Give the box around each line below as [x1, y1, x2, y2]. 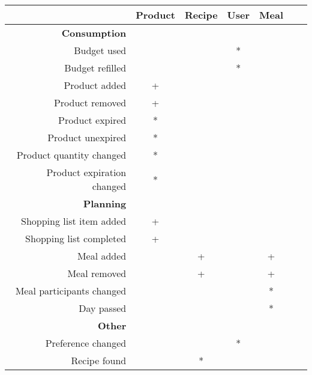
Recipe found [71, 353, 127, 367]
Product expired [58, 113, 127, 127]
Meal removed [67, 266, 127, 280]
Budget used [74, 43, 127, 57]
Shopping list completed [25, 231, 127, 245]
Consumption [61, 26, 127, 40]
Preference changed [45, 336, 127, 350]
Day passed [79, 301, 127, 315]
